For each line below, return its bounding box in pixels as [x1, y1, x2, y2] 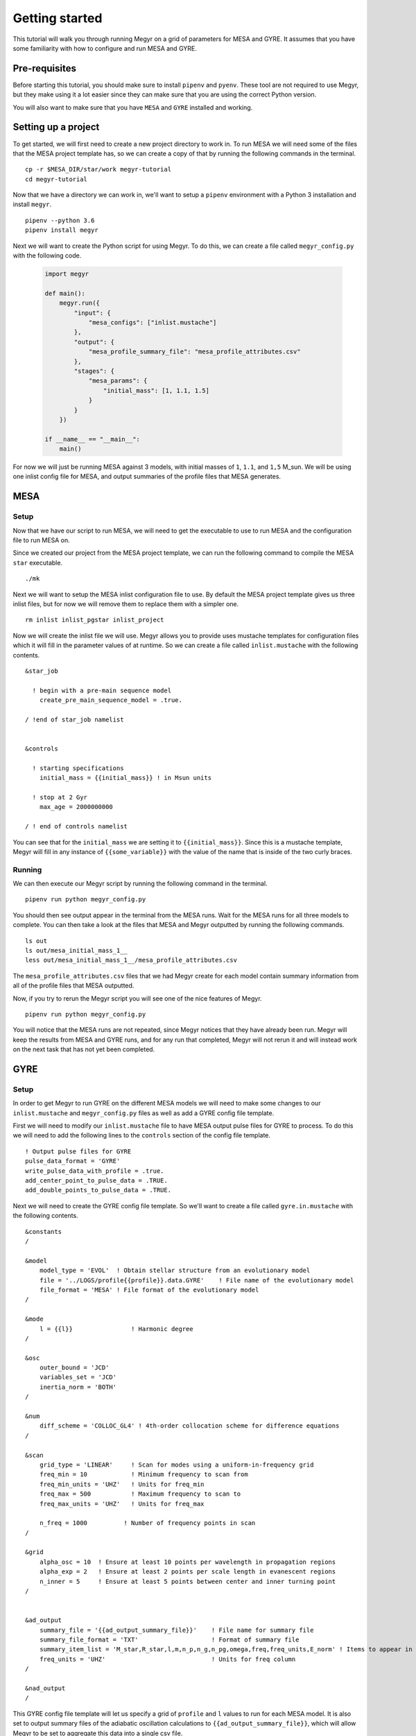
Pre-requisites [12, 62, 76, 74]
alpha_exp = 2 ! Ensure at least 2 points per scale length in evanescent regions [39, 1568, 336, 1576]
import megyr [44, 270, 89, 278]
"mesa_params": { [88, 377, 148, 385]
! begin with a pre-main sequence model [32, 686, 172, 694]
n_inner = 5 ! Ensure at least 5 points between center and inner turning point [39, 1577, 336, 1585]
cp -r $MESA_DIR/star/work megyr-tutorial [25, 165, 172, 174]
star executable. [12, 558, 62, 567]
